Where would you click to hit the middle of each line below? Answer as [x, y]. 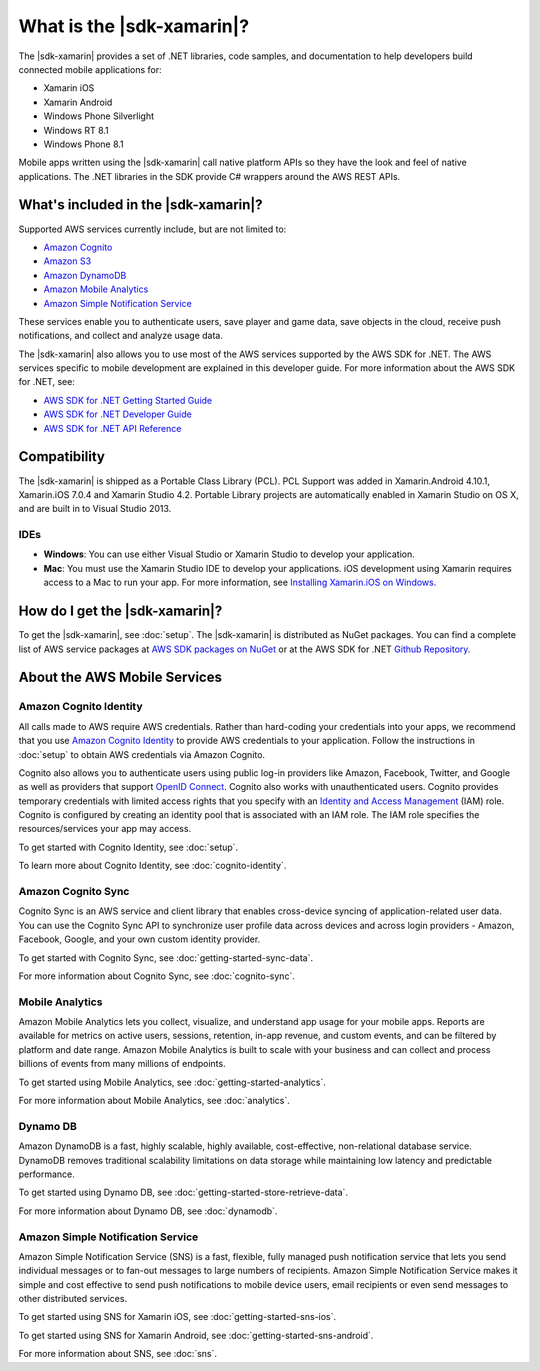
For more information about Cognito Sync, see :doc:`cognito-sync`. [156, 976]
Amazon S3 [67, 261]
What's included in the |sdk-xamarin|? [141, 205]
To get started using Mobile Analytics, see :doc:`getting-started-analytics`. [172, 1082]
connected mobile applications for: [90, 69]
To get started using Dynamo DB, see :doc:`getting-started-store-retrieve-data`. [183, 1192]
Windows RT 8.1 [76, 130]
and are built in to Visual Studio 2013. [95, 509]
